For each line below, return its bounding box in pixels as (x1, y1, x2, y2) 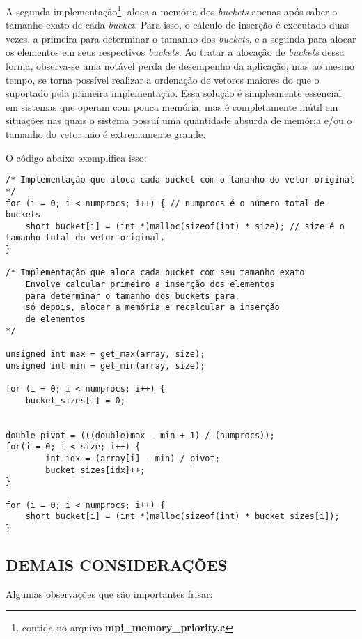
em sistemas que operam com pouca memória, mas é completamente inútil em (6, 99, 338, 114)
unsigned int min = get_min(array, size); (6, 360, 205, 371)
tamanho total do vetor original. (6, 233, 166, 243)
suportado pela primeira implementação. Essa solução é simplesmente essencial (6, 86, 342, 100)
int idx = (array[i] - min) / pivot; (45, 453, 220, 463)
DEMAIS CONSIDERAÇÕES (6, 553, 228, 575)
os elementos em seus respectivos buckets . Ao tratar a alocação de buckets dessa (6, 45, 345, 59)
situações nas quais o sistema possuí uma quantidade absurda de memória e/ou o (6, 113, 352, 128)
